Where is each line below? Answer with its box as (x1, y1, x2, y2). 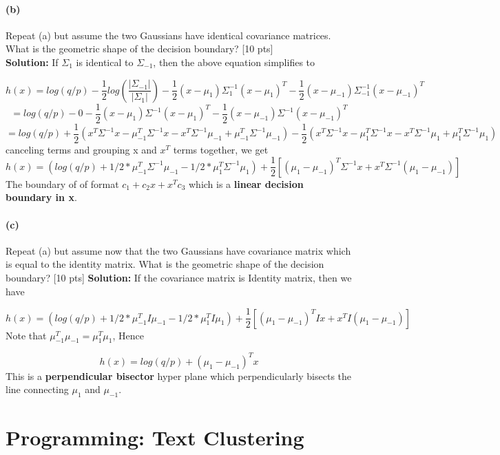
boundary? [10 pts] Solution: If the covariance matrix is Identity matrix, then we (6, 270, 352, 284)
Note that (6, 328, 47, 342)
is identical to (76, 54, 134, 69)
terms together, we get (173, 142, 269, 156)
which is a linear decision (188, 176, 304, 191)
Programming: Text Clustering (6, 423, 304, 452)
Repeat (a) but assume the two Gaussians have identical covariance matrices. (6, 28, 331, 42)
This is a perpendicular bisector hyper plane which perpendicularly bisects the (6, 368, 352, 383)
